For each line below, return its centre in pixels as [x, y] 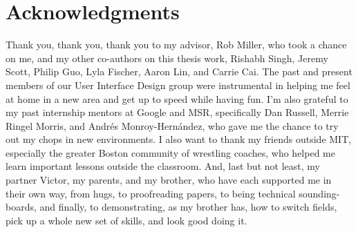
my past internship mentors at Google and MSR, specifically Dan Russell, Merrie [177, 112]
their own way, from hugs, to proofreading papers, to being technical [151, 193]
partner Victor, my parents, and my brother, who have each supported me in [169, 180]
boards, [21, 207]
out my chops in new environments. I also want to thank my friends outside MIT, [179, 139]
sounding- [319, 193]
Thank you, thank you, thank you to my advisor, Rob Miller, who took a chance [176, 45]
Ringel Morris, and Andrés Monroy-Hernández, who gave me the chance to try [172, 125]
